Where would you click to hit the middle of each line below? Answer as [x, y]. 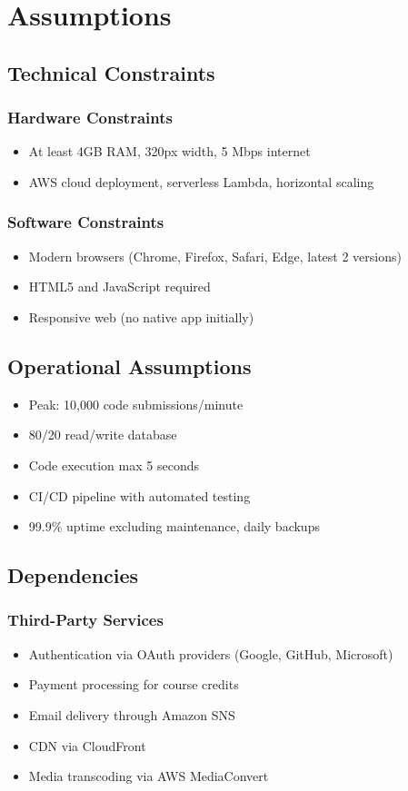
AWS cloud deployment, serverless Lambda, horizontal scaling [201, 181]
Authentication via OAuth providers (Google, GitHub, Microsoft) [211, 653]
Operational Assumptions [129, 366]
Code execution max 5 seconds [114, 465]
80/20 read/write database [103, 435]
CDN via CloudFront [87, 745]
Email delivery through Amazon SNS [132, 714]
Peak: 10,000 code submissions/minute [136, 404]
